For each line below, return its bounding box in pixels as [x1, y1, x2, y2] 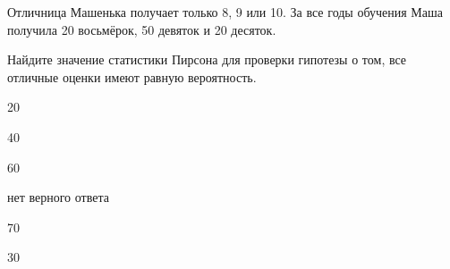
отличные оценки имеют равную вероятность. [7, 67, 257, 86]
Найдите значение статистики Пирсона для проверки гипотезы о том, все [7, 50, 407, 69]
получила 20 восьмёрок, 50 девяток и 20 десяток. [7, 20, 276, 38]
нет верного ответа [7, 188, 109, 206]
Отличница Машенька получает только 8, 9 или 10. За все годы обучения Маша [7, 3, 444, 21]
